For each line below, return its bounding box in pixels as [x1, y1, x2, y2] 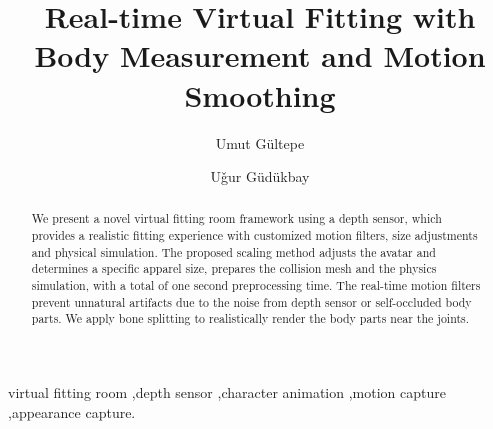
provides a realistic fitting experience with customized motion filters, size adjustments [31, 227, 478, 244]
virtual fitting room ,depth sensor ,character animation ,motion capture [8, 382, 446, 403]
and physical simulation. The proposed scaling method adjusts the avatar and [31, 243, 436, 260]
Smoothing [184, 74, 336, 115]
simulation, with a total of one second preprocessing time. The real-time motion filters [31, 277, 481, 294]
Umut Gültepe [215, 132, 305, 153]
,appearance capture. [8, 401, 136, 422]
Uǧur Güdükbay [210, 166, 310, 187]
